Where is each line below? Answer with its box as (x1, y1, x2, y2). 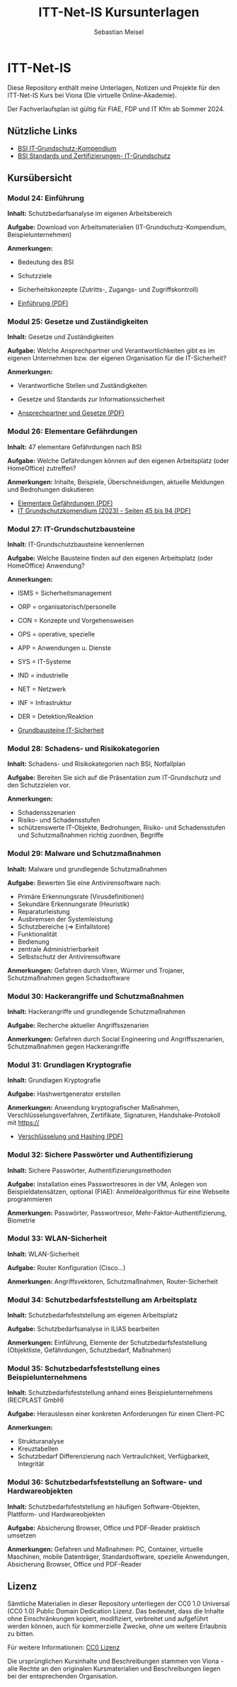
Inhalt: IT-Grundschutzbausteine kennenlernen (7, 540, 145, 549)
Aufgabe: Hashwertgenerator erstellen (7, 1090, 121, 1098)
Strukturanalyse (17, 1437, 64, 1446)
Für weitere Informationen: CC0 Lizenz (7, 1643, 120, 1652)
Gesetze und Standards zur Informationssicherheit (17, 395, 165, 404)
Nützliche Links (7, 125, 78, 137)
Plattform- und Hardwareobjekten (7, 1509, 105, 1519)
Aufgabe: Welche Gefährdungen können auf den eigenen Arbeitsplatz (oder (7, 456, 230, 464)
